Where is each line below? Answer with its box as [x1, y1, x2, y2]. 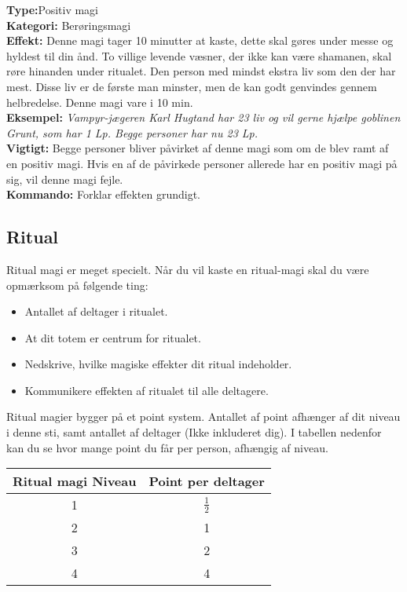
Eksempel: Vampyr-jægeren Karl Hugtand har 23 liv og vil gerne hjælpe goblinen [6, 109, 401, 126]
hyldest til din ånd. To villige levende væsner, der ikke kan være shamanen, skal [6, 47, 392, 64]
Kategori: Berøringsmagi [6, 16, 131, 33]
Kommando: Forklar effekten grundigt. [6, 186, 201, 203]
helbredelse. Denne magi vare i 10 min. [6, 93, 193, 110]
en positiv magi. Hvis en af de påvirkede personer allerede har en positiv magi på [6, 155, 398, 171]
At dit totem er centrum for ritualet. [24, 329, 201, 345]
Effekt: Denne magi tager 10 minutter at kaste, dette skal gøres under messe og [6, 32, 394, 49]
